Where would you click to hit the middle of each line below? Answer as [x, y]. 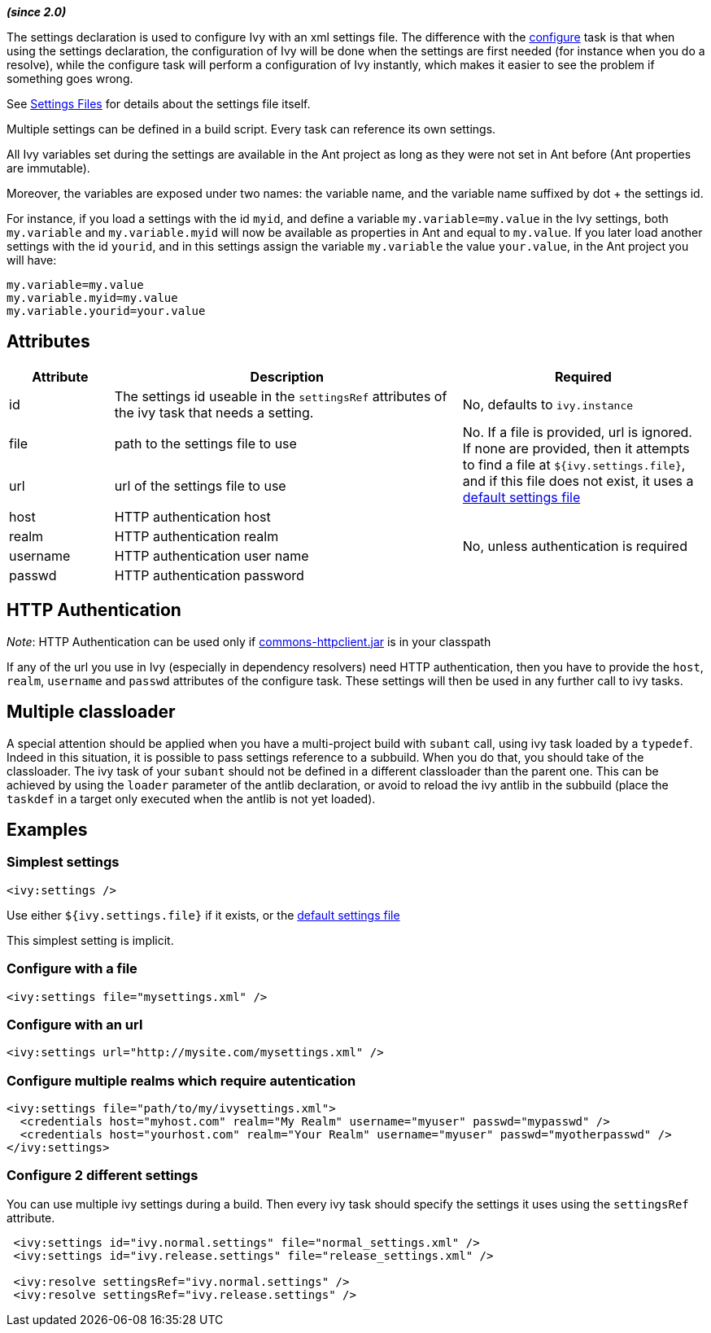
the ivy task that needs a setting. [214, 412]
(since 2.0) [37, 12]
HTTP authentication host [192, 516]
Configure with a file [72, 969]
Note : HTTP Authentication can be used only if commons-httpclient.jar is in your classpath [249, 641]
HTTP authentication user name [212, 555]
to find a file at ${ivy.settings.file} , [574, 464]
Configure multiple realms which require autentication [181, 1080]
